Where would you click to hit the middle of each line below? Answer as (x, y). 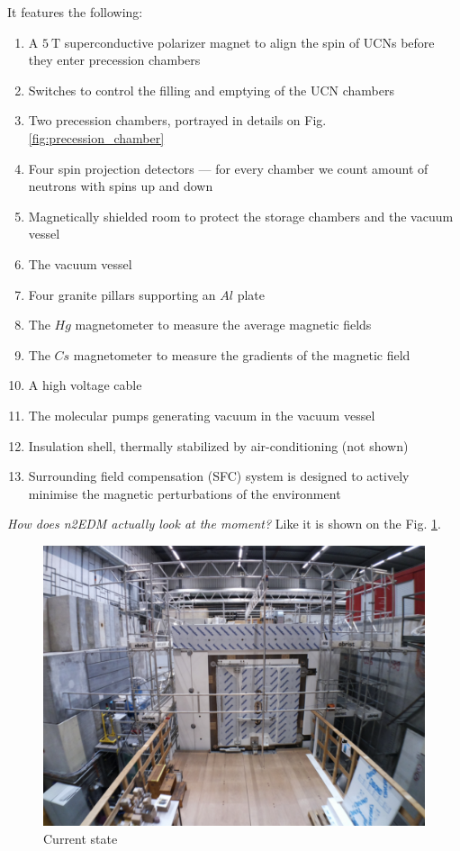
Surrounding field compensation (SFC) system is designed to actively (219, 476)
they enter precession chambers (114, 60)
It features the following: (75, 12)
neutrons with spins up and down (121, 186)
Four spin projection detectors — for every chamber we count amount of (228, 168)
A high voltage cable (85, 385)
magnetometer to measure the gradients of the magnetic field (242, 354)
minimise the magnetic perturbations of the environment (185, 493)
